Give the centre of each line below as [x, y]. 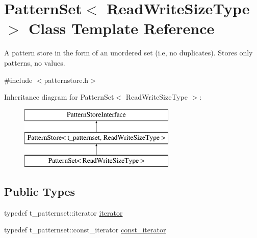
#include [18, 80]
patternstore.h [66, 80]
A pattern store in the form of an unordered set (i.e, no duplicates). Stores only [128, 53]
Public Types [40, 191]
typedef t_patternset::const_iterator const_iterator [85, 230]
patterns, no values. [35, 62]
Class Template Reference [122, 28]
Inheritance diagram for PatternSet [59, 97]
